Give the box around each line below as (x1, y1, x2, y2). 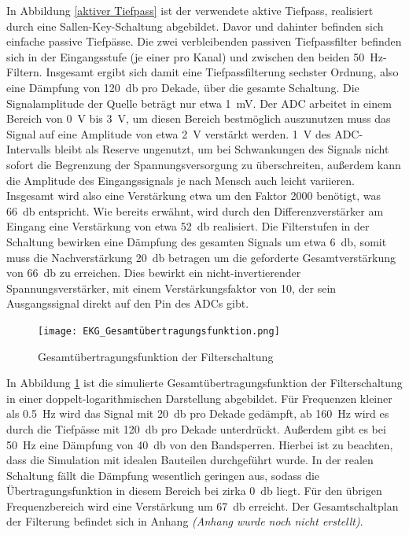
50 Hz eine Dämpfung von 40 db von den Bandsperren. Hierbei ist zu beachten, (6, 436, 393, 452)
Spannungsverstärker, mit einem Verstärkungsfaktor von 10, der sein (6, 279, 337, 296)
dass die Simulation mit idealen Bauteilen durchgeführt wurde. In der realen (6, 452, 374, 468)
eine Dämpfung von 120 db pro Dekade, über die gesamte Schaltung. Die (6, 79, 359, 95)
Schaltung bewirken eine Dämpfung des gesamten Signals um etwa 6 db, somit (6, 233, 387, 249)
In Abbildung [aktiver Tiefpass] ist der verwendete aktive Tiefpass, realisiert (6, 2, 374, 18)
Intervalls (6, 141, 51, 157)
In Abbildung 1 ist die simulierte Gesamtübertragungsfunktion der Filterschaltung (6, 374, 403, 391)
